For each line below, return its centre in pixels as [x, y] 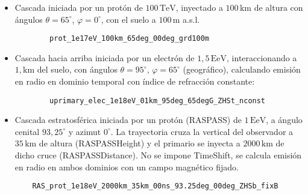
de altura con [278, 7]
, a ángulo [284, 120]
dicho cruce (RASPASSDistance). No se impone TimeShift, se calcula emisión [158, 155]
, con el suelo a [128, 19]
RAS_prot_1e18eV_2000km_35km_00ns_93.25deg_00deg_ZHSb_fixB [155, 186]
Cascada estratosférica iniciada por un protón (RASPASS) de [128, 120]
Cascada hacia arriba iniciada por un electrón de [105, 57]
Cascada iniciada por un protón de [79, 7]
